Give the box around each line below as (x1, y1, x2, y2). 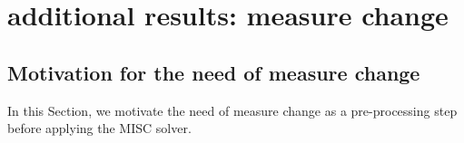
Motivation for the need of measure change (7, 58, 420, 86)
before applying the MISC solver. (7, 119, 192, 138)
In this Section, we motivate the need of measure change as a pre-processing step (7, 100, 458, 119)
